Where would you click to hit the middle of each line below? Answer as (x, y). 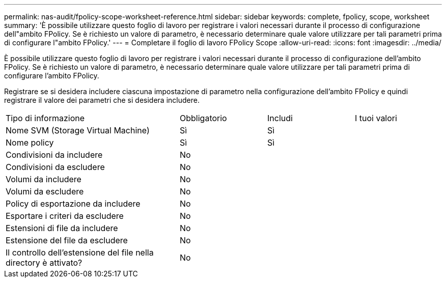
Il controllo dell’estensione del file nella (80, 252)
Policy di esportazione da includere (73, 204)
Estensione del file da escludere (67, 240)
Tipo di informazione (45, 118)
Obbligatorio (203, 118)
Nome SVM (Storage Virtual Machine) (78, 130)
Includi (280, 118)
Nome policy (30, 143)
